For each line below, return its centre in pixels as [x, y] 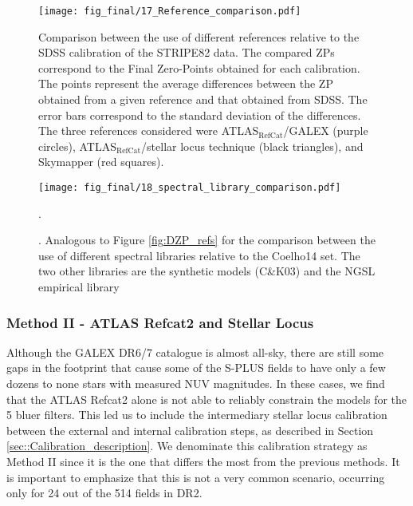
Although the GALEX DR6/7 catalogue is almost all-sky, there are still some [195, 352]
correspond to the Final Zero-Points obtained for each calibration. [199, 67]
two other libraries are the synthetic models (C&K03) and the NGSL [207, 271]
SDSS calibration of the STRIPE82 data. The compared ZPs [187, 52]
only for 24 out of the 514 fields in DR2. [104, 493]
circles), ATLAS [77, 146]
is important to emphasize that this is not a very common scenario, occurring [196, 477]
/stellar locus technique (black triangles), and [252, 146]
